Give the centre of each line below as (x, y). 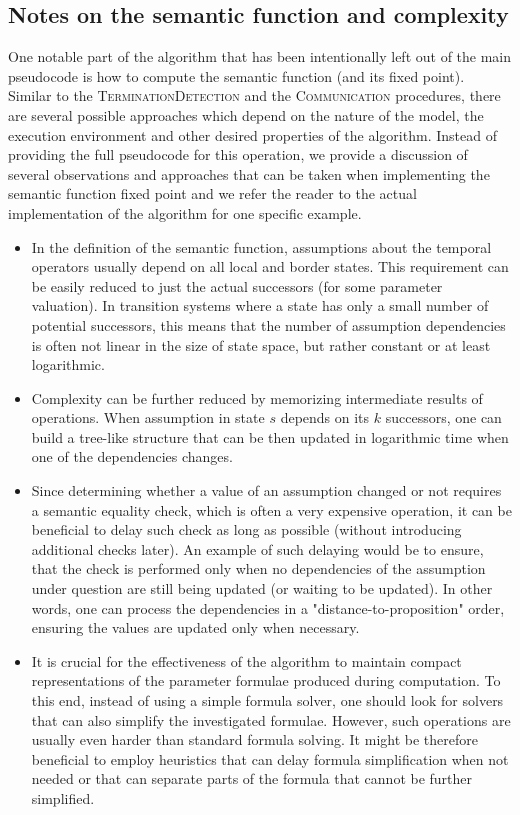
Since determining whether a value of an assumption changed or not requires (266, 490)
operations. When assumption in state (148, 417)
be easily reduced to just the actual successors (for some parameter (237, 285)
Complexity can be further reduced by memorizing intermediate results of (257, 397)
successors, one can (443, 417)
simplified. (63, 797)
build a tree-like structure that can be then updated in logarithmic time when (270, 436)
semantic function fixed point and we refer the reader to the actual (212, 193)
